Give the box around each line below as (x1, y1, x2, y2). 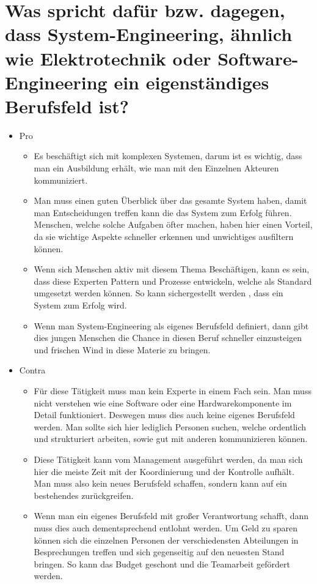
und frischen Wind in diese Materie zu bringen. (34, 343, 211, 356)
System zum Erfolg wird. (34, 299, 127, 311)
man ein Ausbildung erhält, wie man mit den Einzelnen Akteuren (34, 162, 279, 174)
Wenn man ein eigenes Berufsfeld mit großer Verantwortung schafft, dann (34, 509, 308, 522)
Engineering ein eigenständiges (5, 69, 269, 94)
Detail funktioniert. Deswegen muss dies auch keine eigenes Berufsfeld (34, 408, 295, 421)
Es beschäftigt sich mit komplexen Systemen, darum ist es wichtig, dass (34, 149, 302, 162)
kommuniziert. (34, 173, 88, 186)
